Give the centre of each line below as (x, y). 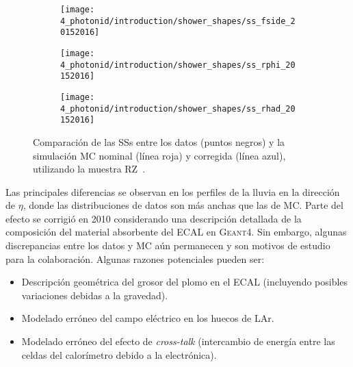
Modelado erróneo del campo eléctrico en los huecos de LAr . (148, 318)
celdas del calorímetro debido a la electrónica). (119, 354)
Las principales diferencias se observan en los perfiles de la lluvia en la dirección (173, 191)
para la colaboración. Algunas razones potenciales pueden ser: (135, 258)
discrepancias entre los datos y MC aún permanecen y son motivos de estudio (168, 245)
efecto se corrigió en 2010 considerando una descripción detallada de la (154, 218)
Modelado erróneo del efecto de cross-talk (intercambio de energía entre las (178, 341)
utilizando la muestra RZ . (89, 169)
